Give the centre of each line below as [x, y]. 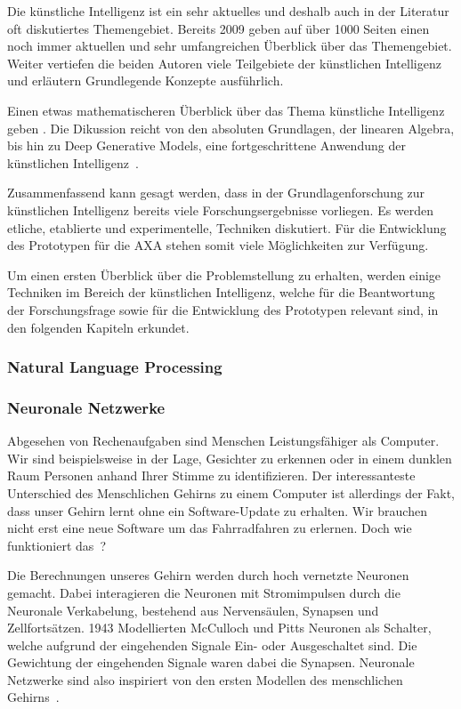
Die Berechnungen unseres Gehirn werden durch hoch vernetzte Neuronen [208, 575]
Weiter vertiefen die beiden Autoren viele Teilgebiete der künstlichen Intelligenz [224, 63]
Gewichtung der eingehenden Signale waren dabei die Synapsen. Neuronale [211, 662]
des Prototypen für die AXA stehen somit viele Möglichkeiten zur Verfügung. [218, 245]
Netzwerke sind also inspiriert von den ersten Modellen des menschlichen [205, 679]
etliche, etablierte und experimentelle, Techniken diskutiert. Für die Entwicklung [227, 227]
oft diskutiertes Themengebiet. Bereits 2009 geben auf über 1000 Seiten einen [218, 28]
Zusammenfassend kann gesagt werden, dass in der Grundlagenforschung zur [216, 193]
